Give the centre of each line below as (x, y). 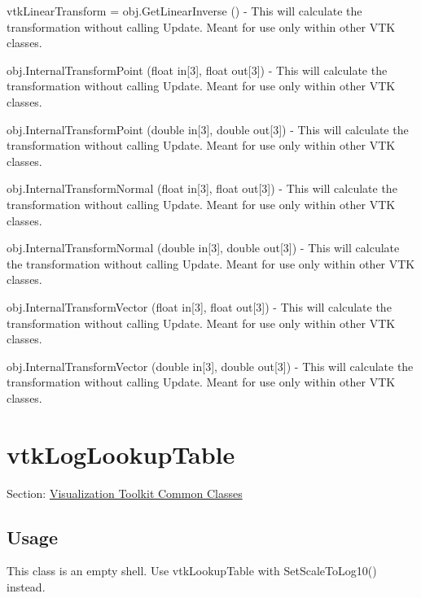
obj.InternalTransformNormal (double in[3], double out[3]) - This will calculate (203, 248)
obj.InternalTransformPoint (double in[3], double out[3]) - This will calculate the (208, 129)
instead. (26, 586)
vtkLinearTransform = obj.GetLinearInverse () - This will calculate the (184, 11)
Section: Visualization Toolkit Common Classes (125, 493)
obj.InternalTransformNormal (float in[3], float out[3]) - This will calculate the (202, 188)
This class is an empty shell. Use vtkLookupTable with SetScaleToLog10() (192, 571)
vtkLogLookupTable (121, 454)
